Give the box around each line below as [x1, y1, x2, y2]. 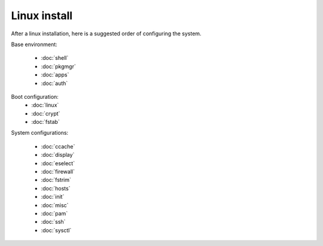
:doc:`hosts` [41, 184, 71, 192]
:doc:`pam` [41, 209, 68, 217]
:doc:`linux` [31, 102, 59, 109]
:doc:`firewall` [41, 168, 75, 175]
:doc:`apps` [41, 71, 69, 78]
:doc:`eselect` [41, 159, 75, 167]
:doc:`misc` [41, 201, 69, 209]
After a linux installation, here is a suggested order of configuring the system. [11, 30, 202, 37]
